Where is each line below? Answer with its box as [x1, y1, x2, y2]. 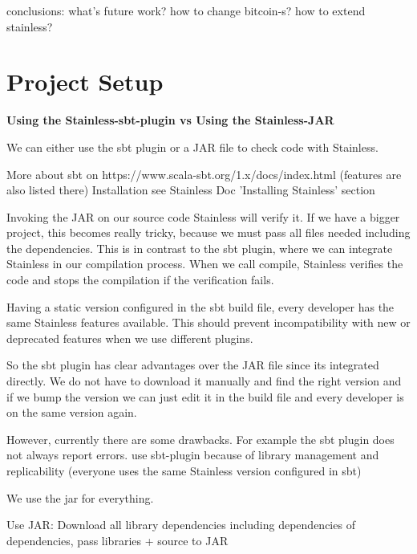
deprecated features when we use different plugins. [6, 329, 253, 346]
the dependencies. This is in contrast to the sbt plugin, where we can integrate [6, 239, 393, 256]
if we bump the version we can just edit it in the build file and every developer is [6, 388, 404, 405]
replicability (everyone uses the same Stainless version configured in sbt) [6, 462, 362, 479]
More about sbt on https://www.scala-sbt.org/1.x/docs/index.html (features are [6, 165, 402, 182]
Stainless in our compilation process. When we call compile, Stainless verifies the [6, 255, 403, 272]
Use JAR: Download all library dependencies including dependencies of [6, 516, 355, 533]
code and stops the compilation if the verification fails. [6, 271, 274, 288]
